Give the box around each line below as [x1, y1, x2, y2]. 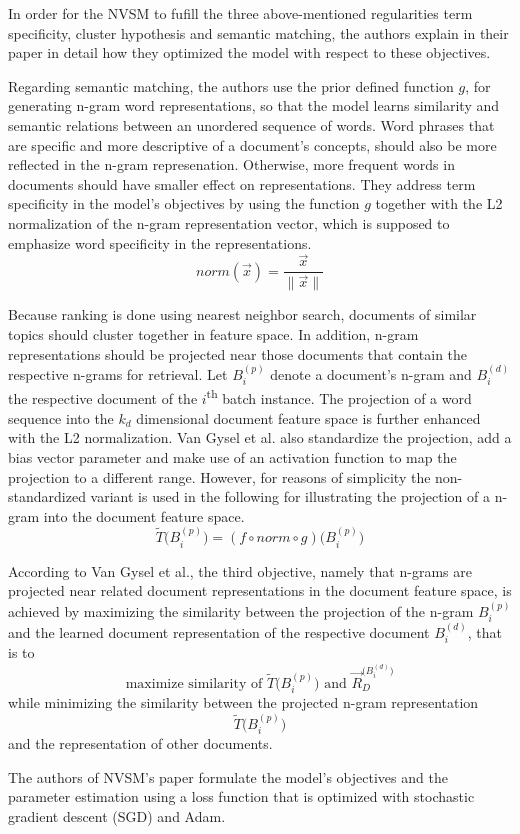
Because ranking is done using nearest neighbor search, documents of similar [8, 304, 477, 325]
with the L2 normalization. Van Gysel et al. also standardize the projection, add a [8, 427, 512, 448]
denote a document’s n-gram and [270, 364, 472, 385]
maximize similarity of [125, 676, 263, 691]
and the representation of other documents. [8, 733, 273, 754]
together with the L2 [375, 193, 503, 214]
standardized [8, 486, 86, 507]
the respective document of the [8, 388, 198, 409]
